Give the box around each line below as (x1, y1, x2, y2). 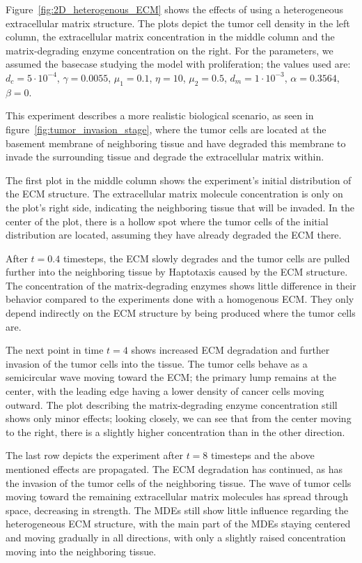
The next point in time (6, 343, 104, 357)
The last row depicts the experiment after (6, 448, 183, 463)
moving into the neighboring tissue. (6, 543, 157, 558)
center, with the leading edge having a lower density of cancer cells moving (6, 384, 324, 398)
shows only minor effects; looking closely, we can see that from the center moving (6, 411, 352, 426)
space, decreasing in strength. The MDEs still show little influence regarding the (6, 502, 349, 517)
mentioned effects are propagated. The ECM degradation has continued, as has (6, 462, 343, 476)
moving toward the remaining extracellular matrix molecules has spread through (6, 489, 349, 504)
